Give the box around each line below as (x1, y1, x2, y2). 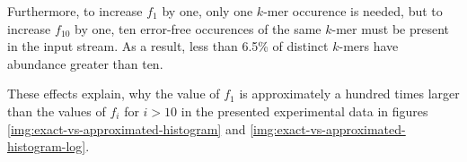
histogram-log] (7, 137, 86, 156)
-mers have (339, 37, 399, 55)
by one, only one (162, 2, 253, 20)
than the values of (7, 101, 106, 120)
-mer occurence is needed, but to (263, 2, 443, 20)
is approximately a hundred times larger (239, 84, 460, 103)
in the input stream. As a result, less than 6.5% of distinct (7, 37, 329, 55)
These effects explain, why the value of (7, 84, 220, 103)
